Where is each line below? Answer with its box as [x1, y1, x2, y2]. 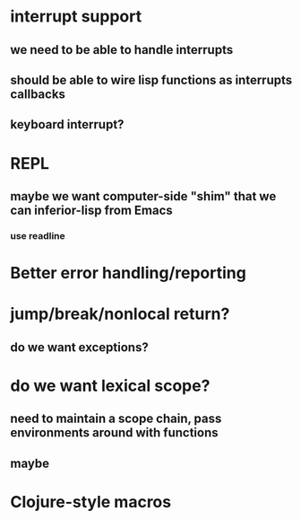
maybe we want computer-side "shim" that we [10, 189, 277, 204]
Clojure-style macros [10, 491, 172, 512]
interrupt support [10, 6, 142, 27]
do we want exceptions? [10, 339, 149, 355]
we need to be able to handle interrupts [10, 42, 234, 57]
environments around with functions [10, 425, 219, 441]
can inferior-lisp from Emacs [10, 202, 173, 217]
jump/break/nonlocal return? [10, 304, 230, 324]
